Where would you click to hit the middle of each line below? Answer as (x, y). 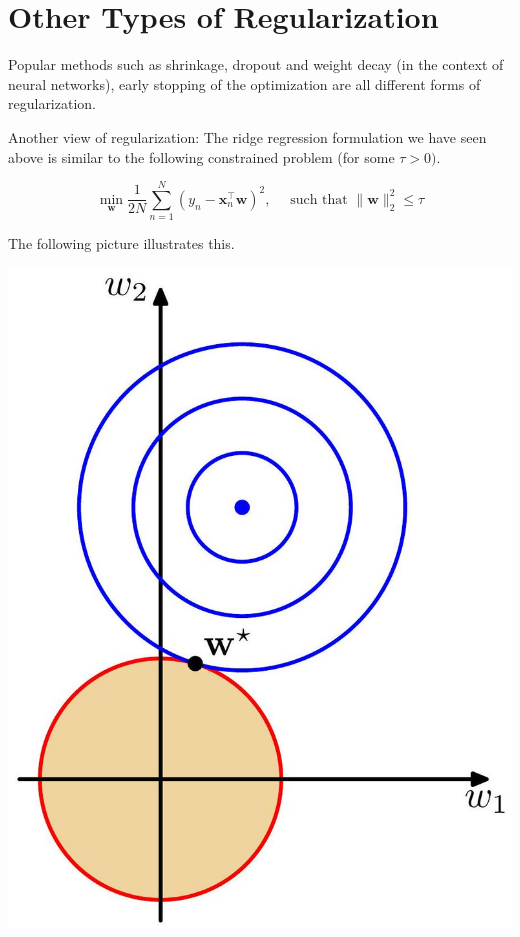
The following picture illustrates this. (121, 243)
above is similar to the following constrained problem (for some (201, 156)
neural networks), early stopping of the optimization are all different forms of (244, 83)
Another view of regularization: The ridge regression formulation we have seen (247, 136)
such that (319, 199)
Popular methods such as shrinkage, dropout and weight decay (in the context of (256, 64)
